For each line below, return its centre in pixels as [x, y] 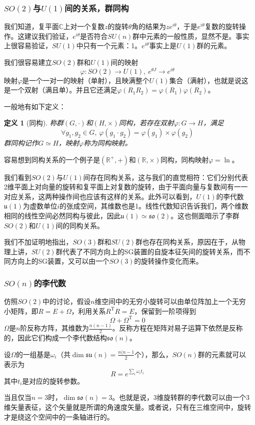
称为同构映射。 [108, 143]
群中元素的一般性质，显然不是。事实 [191, 36]
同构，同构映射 [185, 159]
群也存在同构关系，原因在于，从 [187, 242]
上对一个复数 [84, 26]
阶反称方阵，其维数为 [55, 328]
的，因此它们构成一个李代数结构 [55, 338]
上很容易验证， [28, 46]
